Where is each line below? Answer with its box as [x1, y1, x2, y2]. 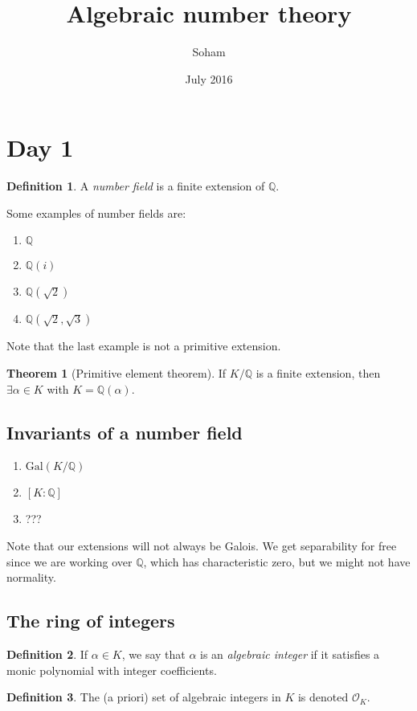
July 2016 [185, 70, 233, 87]
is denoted [297, 689, 349, 705]
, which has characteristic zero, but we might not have [143, 553, 411, 570]
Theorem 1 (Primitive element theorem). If [6, 365, 227, 382]
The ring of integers [6, 608, 175, 633]
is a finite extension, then [256, 365, 381, 382]
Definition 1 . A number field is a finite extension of [6, 178, 265, 194]
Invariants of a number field [6, 419, 243, 444]
